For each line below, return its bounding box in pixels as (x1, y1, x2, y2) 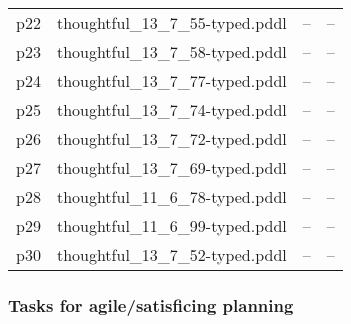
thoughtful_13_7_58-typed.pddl (56, 40, 287, 63)
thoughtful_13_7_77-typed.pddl (56, 69, 287, 92)
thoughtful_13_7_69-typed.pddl (56, 156, 287, 179)
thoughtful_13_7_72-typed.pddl (56, 127, 287, 150)
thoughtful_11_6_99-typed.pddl (56, 214, 287, 237)
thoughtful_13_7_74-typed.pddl (56, 98, 287, 121)
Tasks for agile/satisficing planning (8, 292, 294, 317)
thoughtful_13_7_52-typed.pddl (56, 243, 287, 266)
